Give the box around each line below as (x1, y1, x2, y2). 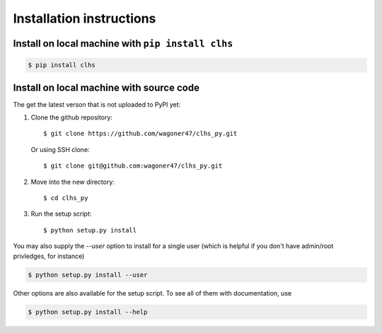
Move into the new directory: (30, 177, 115, 186)
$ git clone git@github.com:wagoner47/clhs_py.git (43, 162, 223, 170)
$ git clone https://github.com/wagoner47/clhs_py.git (43, 129, 238, 138)
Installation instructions (13, 11, 156, 26)
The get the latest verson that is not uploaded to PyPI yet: (13, 100, 181, 109)
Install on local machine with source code (13, 81, 199, 93)
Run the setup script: (30, 209, 92, 218)
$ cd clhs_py (43, 194, 88, 201)
